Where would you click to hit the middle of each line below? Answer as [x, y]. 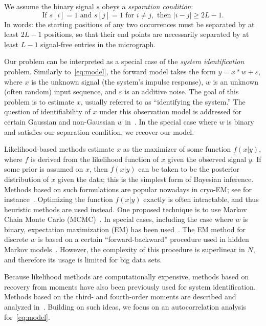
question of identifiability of [47, 111]
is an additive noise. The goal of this [182, 91]
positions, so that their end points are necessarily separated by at [147, 34]
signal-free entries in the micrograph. [98, 44]
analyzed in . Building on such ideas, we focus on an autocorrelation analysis [125, 307]
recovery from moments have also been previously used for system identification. [130, 286]
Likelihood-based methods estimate [59, 149]
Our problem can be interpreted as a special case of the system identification [124, 61]
